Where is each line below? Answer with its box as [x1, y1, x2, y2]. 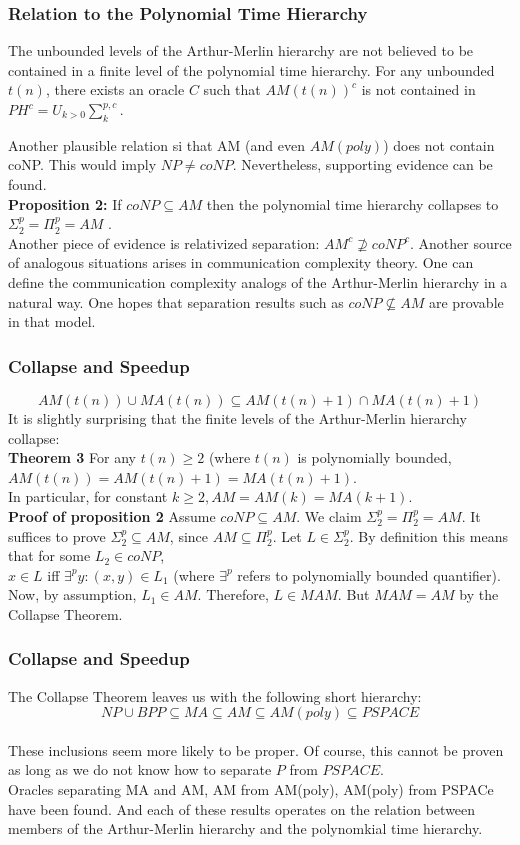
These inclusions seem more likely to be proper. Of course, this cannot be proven [8, 739, 504, 760]
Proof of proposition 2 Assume [8, 505, 216, 526]
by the [459, 584, 499, 605]
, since [169, 525, 209, 546]
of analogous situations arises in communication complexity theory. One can [8, 252, 474, 273]
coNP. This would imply [8, 154, 157, 175]
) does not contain [383, 134, 495, 155]
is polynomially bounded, [297, 447, 452, 468]
